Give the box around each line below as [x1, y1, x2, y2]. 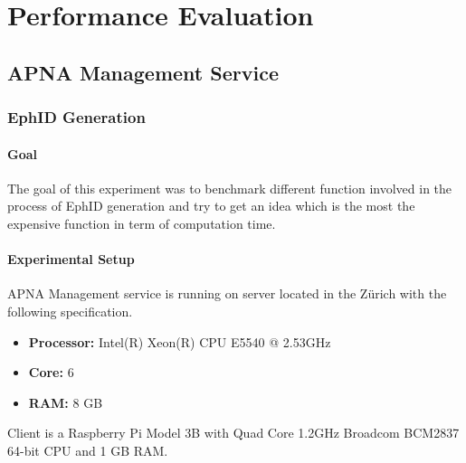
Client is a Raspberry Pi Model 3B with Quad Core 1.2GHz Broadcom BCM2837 [7, 423, 460, 442]
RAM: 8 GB [28, 392, 103, 411]
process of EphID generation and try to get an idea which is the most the [7, 196, 415, 215]
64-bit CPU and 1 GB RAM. [7, 440, 168, 459]
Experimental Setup [7, 250, 135, 269]
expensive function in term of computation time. [7, 213, 276, 232]
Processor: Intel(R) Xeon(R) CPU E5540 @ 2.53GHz [28, 332, 331, 351]
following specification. [7, 301, 133, 320]
